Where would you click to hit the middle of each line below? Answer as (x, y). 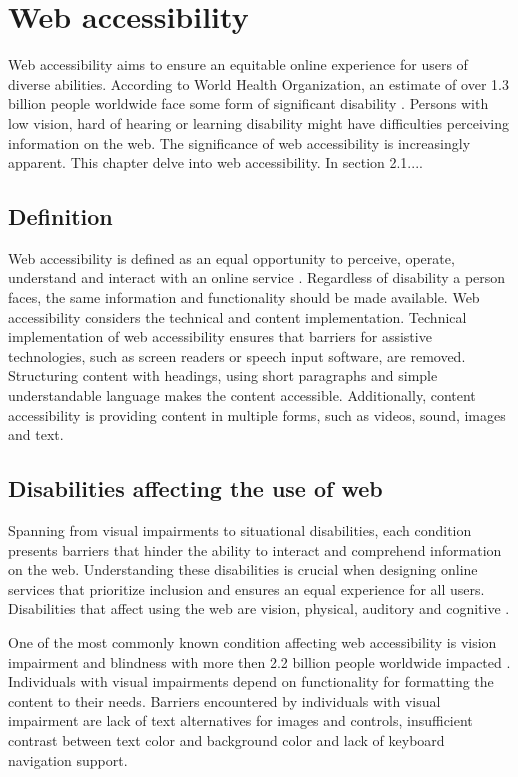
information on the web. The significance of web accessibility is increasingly (239, 142)
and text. (36, 434)
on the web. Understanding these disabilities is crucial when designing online (243, 569)
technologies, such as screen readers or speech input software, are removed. (237, 355)
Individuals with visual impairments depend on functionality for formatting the (251, 681)
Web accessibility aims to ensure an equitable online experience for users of (238, 64)
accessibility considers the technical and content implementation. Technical (237, 316)
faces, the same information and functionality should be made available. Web (244, 297)
